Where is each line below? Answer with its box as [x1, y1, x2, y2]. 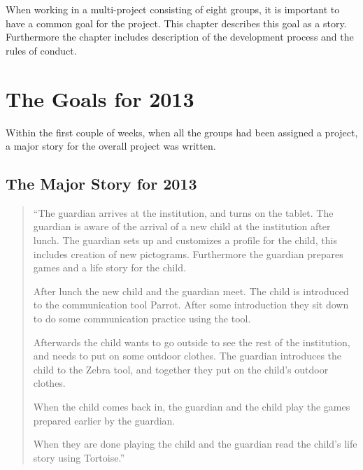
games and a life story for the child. [33, 260, 186, 275]
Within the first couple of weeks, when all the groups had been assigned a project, [6, 124, 358, 139]
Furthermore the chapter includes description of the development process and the [6, 29, 354, 44]
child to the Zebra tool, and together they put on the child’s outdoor [33, 362, 329, 376]
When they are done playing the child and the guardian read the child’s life [33, 436, 357, 451]
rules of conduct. [6, 43, 77, 57]
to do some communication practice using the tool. [33, 311, 251, 326]
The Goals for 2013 [6, 84, 194, 113]
